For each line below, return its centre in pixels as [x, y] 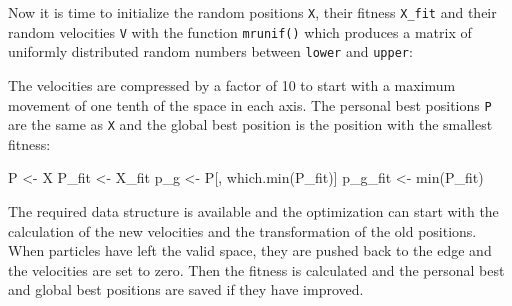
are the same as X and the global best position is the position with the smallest [250, 124]
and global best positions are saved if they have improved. [186, 289]
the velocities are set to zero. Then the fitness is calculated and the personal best [256, 269]
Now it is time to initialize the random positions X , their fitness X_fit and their [252, 12]
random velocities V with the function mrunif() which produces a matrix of [240, 31]
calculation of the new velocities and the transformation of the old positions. [242, 230]
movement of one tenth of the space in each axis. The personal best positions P [250, 104]
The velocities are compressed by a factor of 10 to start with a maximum [232, 84]
